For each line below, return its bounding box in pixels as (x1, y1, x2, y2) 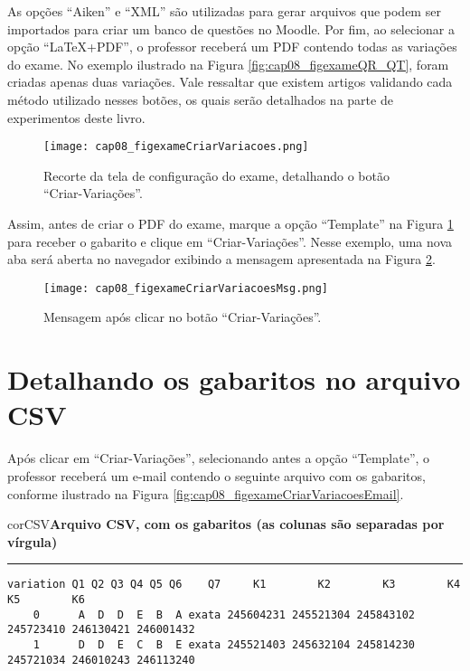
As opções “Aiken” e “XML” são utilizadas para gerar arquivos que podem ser (7, 2, 441, 20)
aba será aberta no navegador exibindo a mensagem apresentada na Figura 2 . (7, 250, 436, 269)
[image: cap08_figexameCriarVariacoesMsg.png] (43, 281, 328, 295)
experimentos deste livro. (7, 108, 146, 127)
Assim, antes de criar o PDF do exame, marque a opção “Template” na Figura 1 (7, 214, 454, 232)
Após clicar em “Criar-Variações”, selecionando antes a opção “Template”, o (7, 449, 430, 468)
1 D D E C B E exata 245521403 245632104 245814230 (33, 638, 416, 651)
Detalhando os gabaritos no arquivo (7, 361, 461, 398)
